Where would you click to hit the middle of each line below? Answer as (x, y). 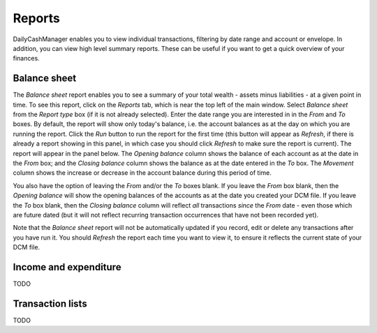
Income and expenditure (67, 267)
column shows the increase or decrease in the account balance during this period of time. (142, 173)
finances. (26, 59)
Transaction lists (50, 303)
